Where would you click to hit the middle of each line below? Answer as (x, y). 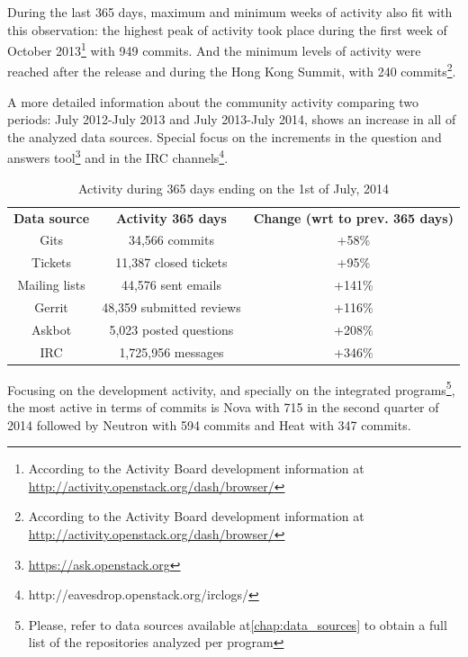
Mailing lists (51, 285)
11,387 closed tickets (171, 262)
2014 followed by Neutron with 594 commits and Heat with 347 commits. (209, 424)
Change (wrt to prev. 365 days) (353, 217)
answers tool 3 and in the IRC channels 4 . (118, 157)
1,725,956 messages (171, 351)
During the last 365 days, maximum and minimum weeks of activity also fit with (230, 12)
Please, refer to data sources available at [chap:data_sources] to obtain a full (238, 624)
